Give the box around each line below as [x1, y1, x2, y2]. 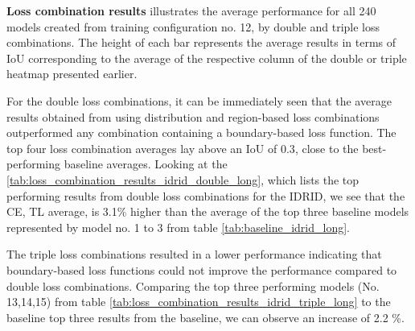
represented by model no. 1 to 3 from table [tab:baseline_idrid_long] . [6, 218, 350, 235]
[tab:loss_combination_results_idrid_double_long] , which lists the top [6, 171, 360, 188]
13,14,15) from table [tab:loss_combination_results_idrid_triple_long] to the [6, 293, 391, 310]
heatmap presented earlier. [6, 65, 138, 82]
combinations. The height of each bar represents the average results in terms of [6, 34, 397, 51]
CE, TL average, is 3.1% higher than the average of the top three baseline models [6, 203, 409, 220]
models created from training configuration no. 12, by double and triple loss [6, 18, 380, 35]
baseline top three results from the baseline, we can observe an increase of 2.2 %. [6, 308, 405, 325]
